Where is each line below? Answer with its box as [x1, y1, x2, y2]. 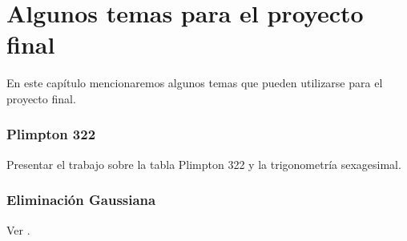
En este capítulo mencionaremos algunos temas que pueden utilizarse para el [6, 74, 383, 91]
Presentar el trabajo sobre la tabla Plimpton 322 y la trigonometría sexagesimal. [6, 155, 401, 172]
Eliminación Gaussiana [6, 190, 156, 210]
